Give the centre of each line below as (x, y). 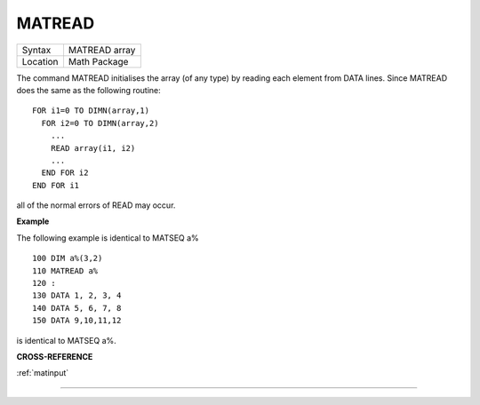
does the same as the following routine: (89, 90)
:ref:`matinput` (43, 373)
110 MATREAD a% (65, 270)
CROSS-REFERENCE (55, 356)
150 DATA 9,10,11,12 (77, 321)
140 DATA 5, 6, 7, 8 (77, 308)
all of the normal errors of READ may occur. (96, 205)
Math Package (98, 61)
